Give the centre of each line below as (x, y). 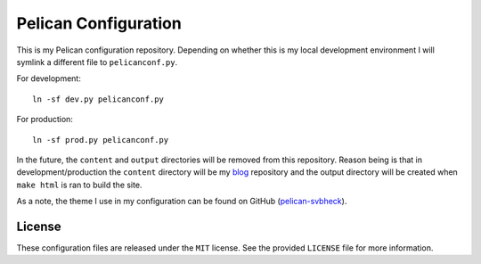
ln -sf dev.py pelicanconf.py (98, 99)
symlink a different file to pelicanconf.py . (97, 62)
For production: (45, 120)
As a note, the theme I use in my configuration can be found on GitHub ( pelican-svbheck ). (182, 202)
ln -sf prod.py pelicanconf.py (101, 140)
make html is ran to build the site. (79, 185)
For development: (49, 78)
